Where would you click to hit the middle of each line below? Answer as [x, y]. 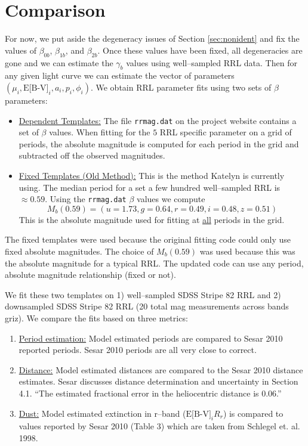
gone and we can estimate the [59, 62]
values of [21, 50]
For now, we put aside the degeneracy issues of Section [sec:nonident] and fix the [152, 38]
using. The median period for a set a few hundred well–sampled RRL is [150, 187]
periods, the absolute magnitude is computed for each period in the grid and [159, 143]
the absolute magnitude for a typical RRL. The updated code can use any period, [154, 263]
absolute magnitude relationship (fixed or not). [90, 275]
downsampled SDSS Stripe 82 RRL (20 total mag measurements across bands [147, 306]
